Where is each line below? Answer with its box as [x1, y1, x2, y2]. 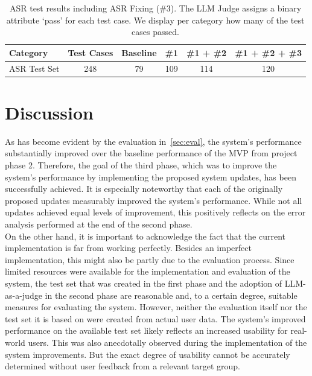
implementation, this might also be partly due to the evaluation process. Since [5, 253, 294, 266]
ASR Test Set [9, 62, 60, 74]
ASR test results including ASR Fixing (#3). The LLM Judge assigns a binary [9, 2, 302, 14]
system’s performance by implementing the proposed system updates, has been [5, 170, 296, 183]
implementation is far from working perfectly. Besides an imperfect [5, 241, 252, 254]
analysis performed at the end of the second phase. [5, 218, 193, 230]
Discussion [5, 100, 94, 124]
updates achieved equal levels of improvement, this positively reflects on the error [5, 206, 306, 218]
